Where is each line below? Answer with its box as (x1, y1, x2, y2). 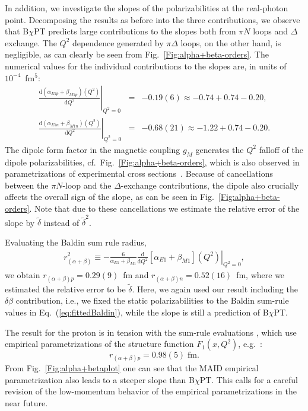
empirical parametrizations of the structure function (5, 337, 194, 350)
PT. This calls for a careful (199, 373, 298, 385)
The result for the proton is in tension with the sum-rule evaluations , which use (5, 326, 297, 338)
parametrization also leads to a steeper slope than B (5, 373, 195, 385)
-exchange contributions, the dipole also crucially (120, 179, 299, 191)
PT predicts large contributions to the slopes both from (34, 25, 236, 37)
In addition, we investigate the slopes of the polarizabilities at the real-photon (5, 2, 288, 14)
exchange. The (5, 36, 57, 49)
